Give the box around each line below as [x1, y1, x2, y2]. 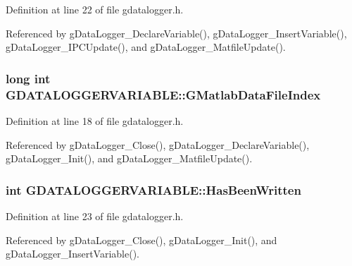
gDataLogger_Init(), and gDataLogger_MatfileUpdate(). [6, 151, 253, 166]
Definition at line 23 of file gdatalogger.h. [6, 208, 184, 223]
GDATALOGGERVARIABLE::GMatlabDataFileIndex [6, 85, 321, 103]
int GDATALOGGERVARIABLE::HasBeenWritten [6, 181, 301, 198]
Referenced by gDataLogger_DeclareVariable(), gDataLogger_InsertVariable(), [6, 25, 347, 40]
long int [6, 69, 51, 87]
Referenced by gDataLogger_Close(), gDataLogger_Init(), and [6, 232, 277, 247]
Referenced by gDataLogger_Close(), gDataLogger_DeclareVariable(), [6, 137, 310, 152]
